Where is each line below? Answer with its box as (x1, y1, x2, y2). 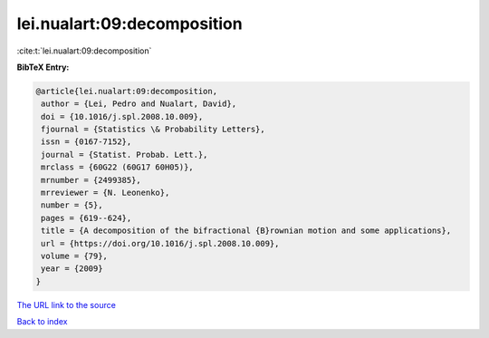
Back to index (16, 316, 68, 327)
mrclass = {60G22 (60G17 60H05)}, (41, 162, 194, 172)
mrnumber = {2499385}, (41, 175, 142, 185)
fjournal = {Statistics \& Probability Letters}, (41, 124, 266, 135)
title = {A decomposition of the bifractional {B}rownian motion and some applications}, (41, 226, 452, 236)
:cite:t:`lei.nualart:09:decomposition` (16, 45, 152, 56)
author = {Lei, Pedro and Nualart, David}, (41, 99, 237, 109)
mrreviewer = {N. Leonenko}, (41, 188, 170, 198)
